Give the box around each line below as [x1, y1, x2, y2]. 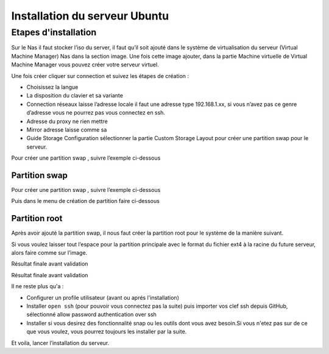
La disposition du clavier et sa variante [26, 92, 123, 99]
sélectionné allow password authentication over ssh [26, 311, 157, 318]
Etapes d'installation [11, 27, 97, 38]
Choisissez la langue [26, 83, 79, 91]
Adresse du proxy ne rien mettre [26, 118, 108, 125]
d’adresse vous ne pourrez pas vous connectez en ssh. [26, 109, 166, 116]
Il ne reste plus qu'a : [11, 283, 64, 290]
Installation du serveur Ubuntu [11, 9, 169, 23]
